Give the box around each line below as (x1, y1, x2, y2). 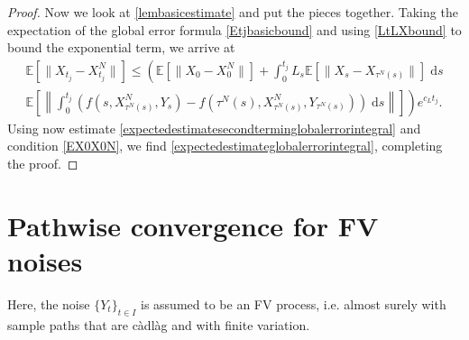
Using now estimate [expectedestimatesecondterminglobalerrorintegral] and (7, 118, 421, 137)
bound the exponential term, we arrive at (7, 38, 235, 57)
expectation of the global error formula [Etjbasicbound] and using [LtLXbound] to (7, 20, 462, 39)
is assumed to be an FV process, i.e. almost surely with (141, 294, 446, 313)
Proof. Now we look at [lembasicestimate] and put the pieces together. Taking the (7, 3, 458, 21)
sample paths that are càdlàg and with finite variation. (7, 315, 310, 334)
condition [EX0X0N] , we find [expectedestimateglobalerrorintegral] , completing (7, 136, 443, 155)
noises (7, 243, 83, 279)
